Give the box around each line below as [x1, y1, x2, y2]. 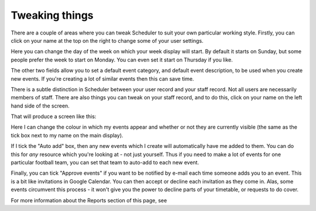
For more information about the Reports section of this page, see [11, 196, 167, 204]
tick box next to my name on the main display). [11, 132, 123, 139]
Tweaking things [11, 9, 94, 22]
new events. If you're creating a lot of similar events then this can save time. [11, 75, 194, 82]
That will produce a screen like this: [11, 113, 97, 120]
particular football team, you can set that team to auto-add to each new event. [11, 159, 199, 166]
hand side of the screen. [11, 102, 70, 109]
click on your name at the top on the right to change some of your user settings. [11, 37, 204, 44]
